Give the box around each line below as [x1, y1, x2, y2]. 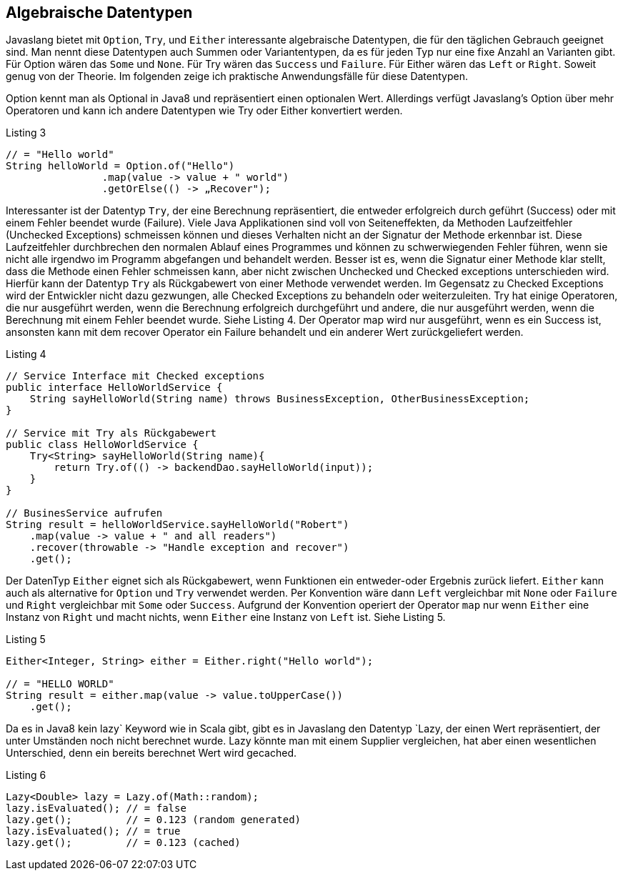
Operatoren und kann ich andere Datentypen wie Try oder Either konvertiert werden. [6, 104, 403, 117]
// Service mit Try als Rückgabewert [6, 427, 217, 439]
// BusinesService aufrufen [6, 507, 163, 519]
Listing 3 [6, 126, 46, 139]
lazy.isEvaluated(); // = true [6, 825, 181, 837]
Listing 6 [6, 769, 46, 782]
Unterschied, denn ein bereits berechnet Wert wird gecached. [6, 747, 296, 760]
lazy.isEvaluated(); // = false [6, 802, 186, 815]
